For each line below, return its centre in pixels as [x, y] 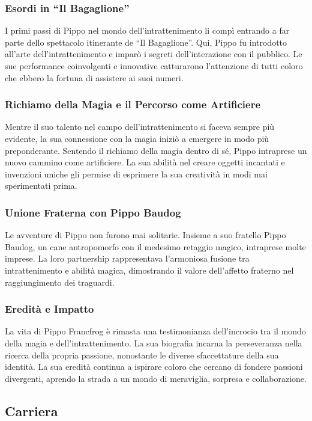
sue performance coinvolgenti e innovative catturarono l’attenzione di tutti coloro [154, 66]
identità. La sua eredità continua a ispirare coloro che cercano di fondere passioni [154, 367]
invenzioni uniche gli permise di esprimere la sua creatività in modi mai [136, 174]
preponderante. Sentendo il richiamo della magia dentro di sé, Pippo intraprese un [156, 150]
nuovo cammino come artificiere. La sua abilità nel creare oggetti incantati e [145, 162]
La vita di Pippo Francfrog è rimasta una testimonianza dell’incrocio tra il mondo [155, 331]
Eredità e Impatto [49, 309]
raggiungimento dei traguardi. [60, 282]
